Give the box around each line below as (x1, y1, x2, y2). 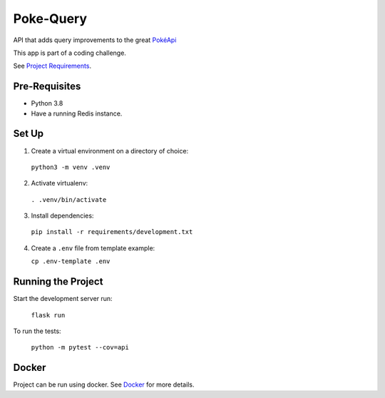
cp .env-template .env (31, 257, 111, 265)
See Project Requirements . (13, 61, 92, 71)
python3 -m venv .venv (31, 163, 111, 171)
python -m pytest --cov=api (31, 343, 130, 352)
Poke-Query (13, 11, 88, 26)
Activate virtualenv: (31, 179, 88, 188)
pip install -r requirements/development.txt (31, 228, 193, 236)
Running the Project (13, 275, 103, 288)
